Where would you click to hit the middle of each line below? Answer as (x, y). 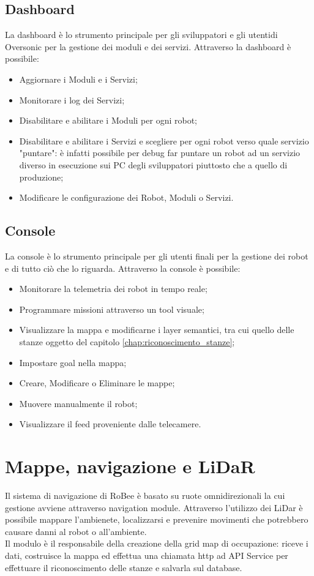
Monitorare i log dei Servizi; (72, 99)
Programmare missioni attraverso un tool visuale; (112, 309)
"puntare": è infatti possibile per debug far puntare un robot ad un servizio (160, 153)
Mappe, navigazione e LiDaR (130, 466)
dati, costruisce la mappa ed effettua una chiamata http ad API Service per (147, 555)
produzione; (41, 177)
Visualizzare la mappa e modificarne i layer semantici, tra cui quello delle (157, 330)
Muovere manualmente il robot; (78, 403)
